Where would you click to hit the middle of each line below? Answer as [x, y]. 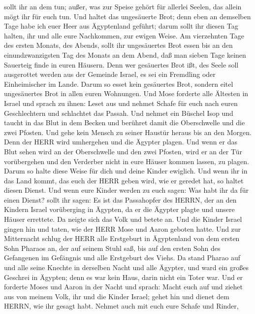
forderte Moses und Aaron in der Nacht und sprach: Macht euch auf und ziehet [124, 287]
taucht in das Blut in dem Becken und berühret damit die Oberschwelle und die [125, 122]
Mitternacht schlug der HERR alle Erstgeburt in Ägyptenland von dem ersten [122, 238]
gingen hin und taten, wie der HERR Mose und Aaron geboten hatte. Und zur [123, 228]
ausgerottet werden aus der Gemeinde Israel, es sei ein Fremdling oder [110, 74]
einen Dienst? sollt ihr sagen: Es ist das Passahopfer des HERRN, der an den [120, 199]
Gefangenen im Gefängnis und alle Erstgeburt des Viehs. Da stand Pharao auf [122, 258]
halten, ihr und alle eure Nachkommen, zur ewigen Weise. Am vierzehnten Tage [124, 35]
